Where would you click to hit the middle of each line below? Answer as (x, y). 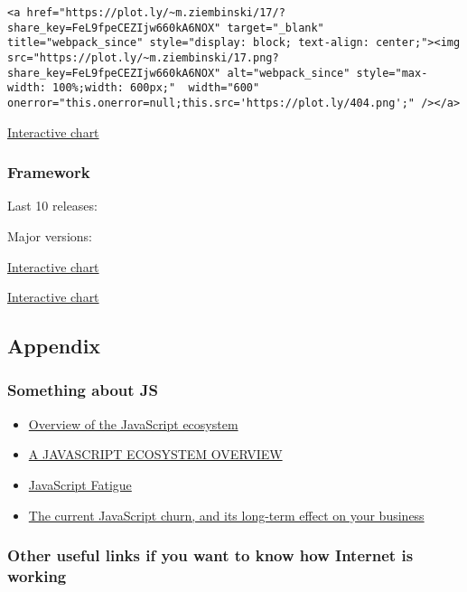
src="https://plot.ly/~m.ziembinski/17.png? (143, 57)
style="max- (392, 73)
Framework (49, 172)
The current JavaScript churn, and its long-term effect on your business (226, 515)
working (37, 576)
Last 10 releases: (52, 206)
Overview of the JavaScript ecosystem (133, 423)
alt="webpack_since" (289, 73)
